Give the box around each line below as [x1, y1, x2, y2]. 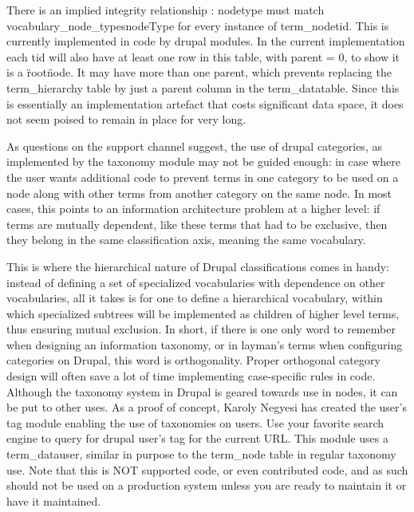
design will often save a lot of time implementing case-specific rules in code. [6, 368, 376, 384]
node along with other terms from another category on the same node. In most [6, 184, 392, 201]
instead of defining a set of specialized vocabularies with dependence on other [6, 274, 385, 290]
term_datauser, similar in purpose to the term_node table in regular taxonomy [6, 446, 396, 463]
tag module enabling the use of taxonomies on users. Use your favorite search [6, 414, 384, 431]
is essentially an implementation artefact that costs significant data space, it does [6, 95, 404, 112]
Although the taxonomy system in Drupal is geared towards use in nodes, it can [6, 383, 398, 400]
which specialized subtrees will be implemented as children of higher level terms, [6, 305, 400, 321]
